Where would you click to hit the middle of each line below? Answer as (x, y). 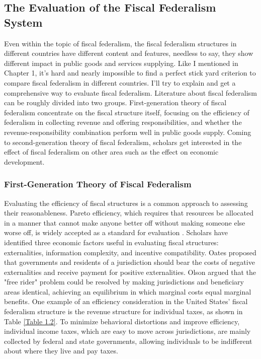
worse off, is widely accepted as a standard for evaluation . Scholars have (116, 232)
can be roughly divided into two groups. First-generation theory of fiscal (115, 102)
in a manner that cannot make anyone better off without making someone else (125, 222)
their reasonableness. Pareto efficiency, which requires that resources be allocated (129, 213)
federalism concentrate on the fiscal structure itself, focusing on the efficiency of (127, 112)
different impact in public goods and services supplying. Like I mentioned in (121, 63)
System (23, 22)
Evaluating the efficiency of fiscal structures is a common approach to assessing (126, 203)
